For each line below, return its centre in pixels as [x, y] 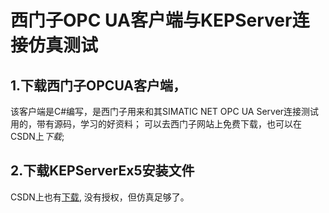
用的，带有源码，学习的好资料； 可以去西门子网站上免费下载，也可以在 [156, 124]
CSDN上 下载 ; [37, 136]
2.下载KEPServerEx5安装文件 [102, 171]
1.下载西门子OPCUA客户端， [98, 85]
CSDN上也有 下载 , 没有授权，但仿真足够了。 [100, 197]
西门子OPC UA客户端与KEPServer [151, 20]
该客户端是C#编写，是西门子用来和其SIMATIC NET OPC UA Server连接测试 [165, 111]
